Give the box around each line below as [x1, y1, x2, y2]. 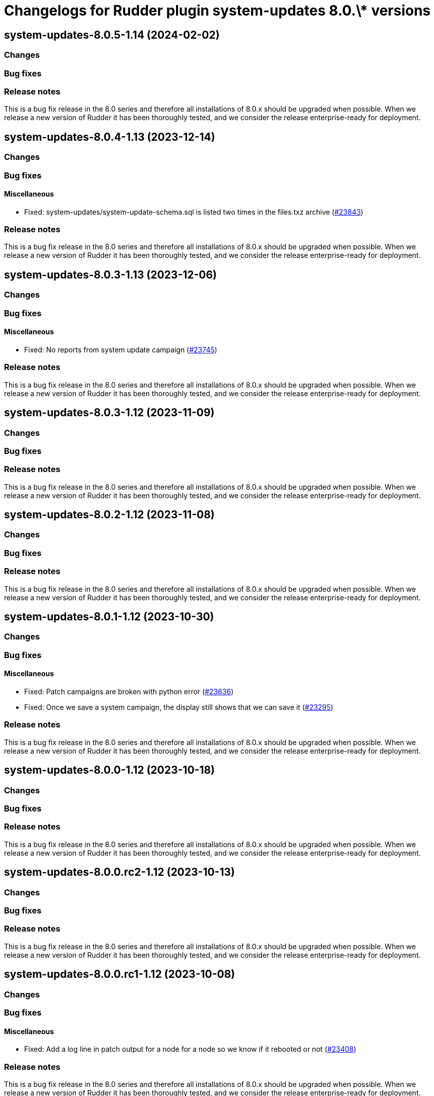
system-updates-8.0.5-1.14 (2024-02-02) [4, 28, 220, 41]
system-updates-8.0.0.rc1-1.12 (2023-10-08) [4, 968, 235, 981]
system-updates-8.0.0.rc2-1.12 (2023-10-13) [4, 866, 235, 879]
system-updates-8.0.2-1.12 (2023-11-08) [4, 508, 215, 521]
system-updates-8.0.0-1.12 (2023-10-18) [4, 764, 215, 777]
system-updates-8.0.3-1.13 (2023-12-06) [4, 268, 217, 281]
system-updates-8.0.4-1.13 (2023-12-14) [4, 130, 215, 143]
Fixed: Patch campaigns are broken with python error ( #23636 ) [24, 687, 234, 696]
